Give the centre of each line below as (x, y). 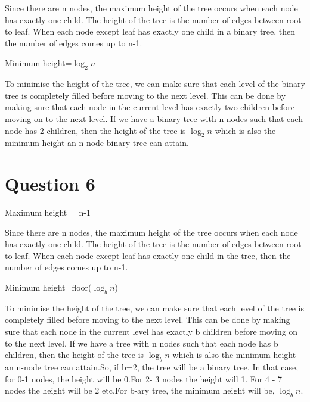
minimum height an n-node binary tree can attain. (97, 143)
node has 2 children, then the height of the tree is (95, 130)
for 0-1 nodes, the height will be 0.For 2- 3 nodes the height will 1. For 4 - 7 (143, 378)
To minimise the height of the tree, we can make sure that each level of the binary (155, 84)
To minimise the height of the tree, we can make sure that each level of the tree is (154, 308)
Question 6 (50, 184)
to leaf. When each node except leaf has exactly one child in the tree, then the (148, 255)
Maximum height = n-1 (48, 212)
